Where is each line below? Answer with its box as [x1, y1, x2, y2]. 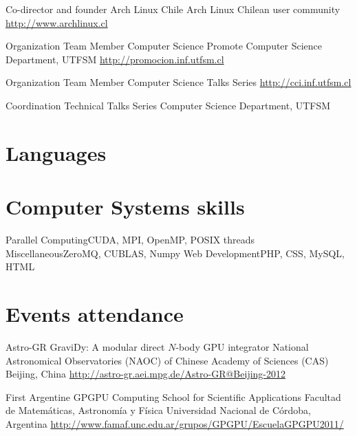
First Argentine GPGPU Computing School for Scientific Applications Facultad [6, 389, 341, 404]
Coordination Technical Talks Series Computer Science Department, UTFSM [6, 98, 331, 112]
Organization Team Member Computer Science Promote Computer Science [6, 39, 323, 53]
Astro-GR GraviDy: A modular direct [6, 339, 165, 353]
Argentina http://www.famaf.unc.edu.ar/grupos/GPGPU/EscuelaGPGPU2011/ [6, 416, 344, 430]
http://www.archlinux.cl [6, 15, 108, 30]
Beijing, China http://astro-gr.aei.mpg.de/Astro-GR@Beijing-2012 [6, 367, 286, 381]
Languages [6, 138, 107, 166]
